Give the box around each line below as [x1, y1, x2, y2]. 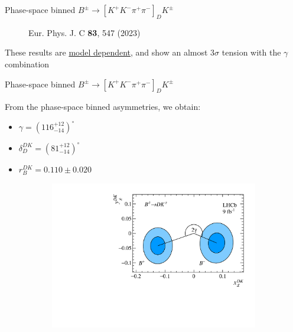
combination [5, 57, 50, 70]
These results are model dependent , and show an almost [5, 46, 208, 58]
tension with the [222, 46, 281, 58]
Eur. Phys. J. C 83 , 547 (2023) [28, 26, 141, 38]
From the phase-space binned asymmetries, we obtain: [5, 100, 201, 113]
